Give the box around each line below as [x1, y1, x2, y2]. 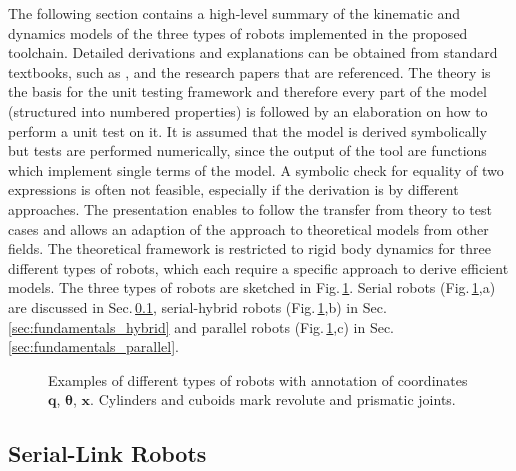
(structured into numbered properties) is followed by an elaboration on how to [8, 100, 488, 121]
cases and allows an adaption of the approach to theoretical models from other [8, 218, 489, 239]
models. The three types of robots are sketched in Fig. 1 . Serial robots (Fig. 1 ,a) [8, 277, 496, 298]
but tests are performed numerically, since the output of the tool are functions [8, 140, 487, 161]
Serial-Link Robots [8, 438, 207, 469]
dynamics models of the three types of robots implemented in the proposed [8, 22, 468, 43]
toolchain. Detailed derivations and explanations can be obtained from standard [8, 42, 498, 63]
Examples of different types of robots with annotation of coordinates [48, 369, 468, 390]
